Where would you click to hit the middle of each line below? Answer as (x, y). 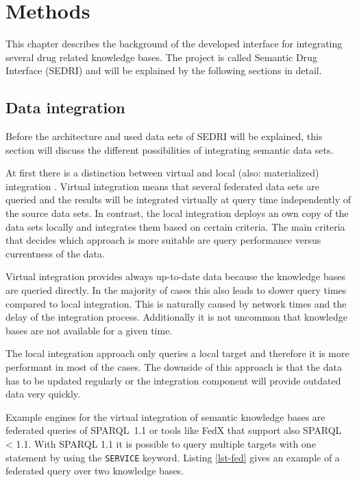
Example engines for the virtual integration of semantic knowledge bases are (165, 416)
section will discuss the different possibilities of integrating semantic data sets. (170, 149)
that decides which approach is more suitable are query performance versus (163, 240)
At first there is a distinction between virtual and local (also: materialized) (162, 173)
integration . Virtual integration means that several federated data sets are (162, 186)
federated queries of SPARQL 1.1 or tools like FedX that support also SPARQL (174, 430)
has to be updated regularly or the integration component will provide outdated (173, 380)
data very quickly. (43, 394)
